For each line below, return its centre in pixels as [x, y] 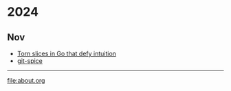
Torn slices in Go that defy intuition [67, 53]
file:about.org [26, 80]
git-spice [30, 61]
